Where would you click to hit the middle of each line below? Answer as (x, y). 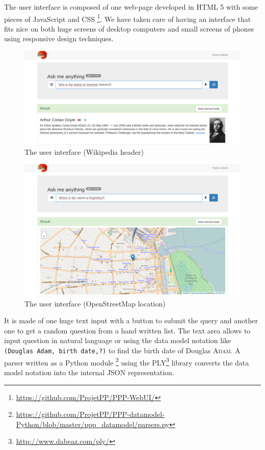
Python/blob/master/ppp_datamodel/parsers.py (93, 424)
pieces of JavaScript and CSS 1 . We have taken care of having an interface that (128, 18)
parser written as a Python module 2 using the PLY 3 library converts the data (127, 361)
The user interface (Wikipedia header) (84, 151)
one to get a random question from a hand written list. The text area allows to (127, 330)
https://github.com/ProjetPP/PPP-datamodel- (90, 414)
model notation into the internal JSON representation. (89, 372)
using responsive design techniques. (59, 38)
